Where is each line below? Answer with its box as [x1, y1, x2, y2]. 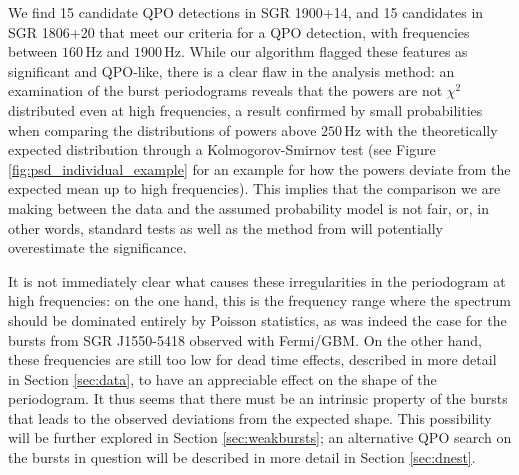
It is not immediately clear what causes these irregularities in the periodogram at [8, 270, 506, 291]
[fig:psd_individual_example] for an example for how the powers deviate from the [8, 158, 511, 179]
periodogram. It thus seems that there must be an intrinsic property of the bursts [8, 388, 508, 409]
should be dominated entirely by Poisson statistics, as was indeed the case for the [8, 309, 507, 330]
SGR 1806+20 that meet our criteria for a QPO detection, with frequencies [8, 21, 470, 42]
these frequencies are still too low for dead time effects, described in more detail [8, 349, 497, 370]
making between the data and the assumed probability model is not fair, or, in [8, 197, 490, 218]
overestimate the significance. [8, 237, 187, 258]
